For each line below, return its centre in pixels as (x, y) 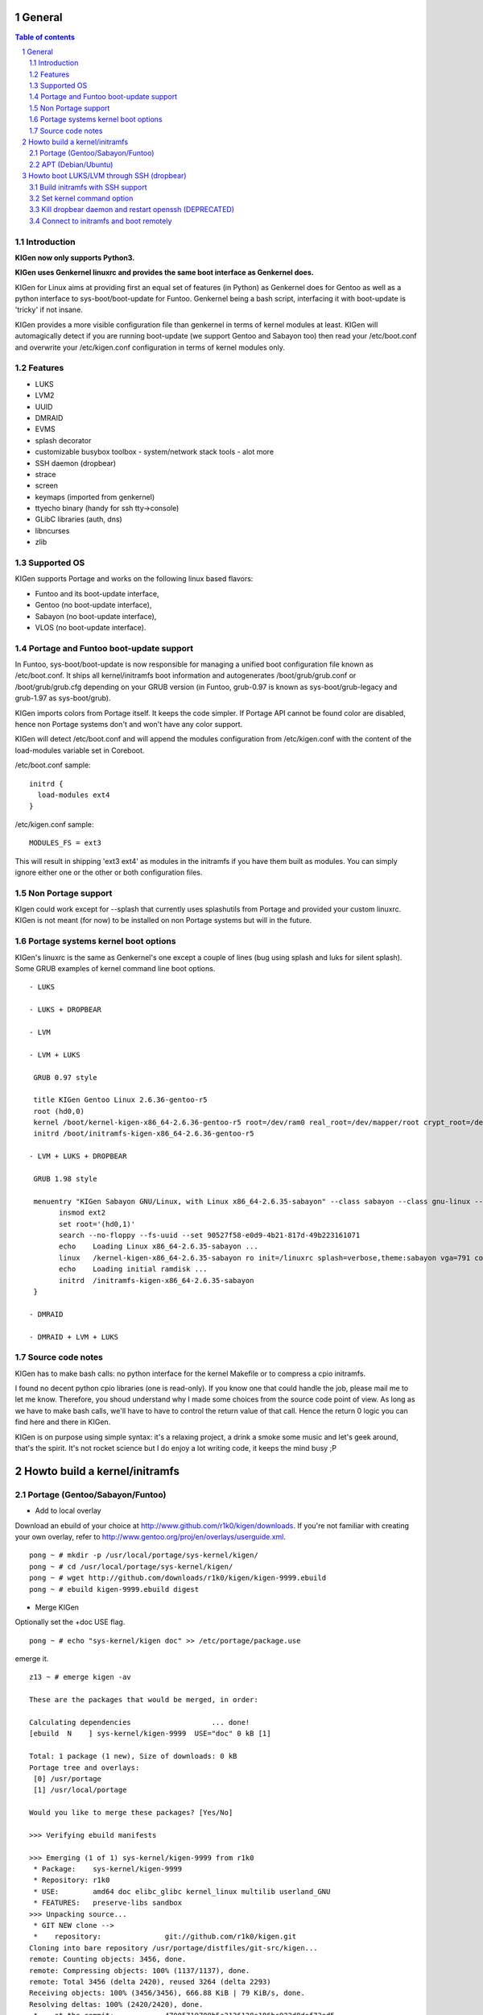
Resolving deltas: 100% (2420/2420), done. (116, 2004)
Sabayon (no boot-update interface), (96, 616)
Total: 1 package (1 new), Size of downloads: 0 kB (133, 1756)
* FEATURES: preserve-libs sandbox (108, 1903)
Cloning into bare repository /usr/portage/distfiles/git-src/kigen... (173, 1948)
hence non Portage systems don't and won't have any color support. (129, 725)
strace (45, 474)
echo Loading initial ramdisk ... (134, 1269)
